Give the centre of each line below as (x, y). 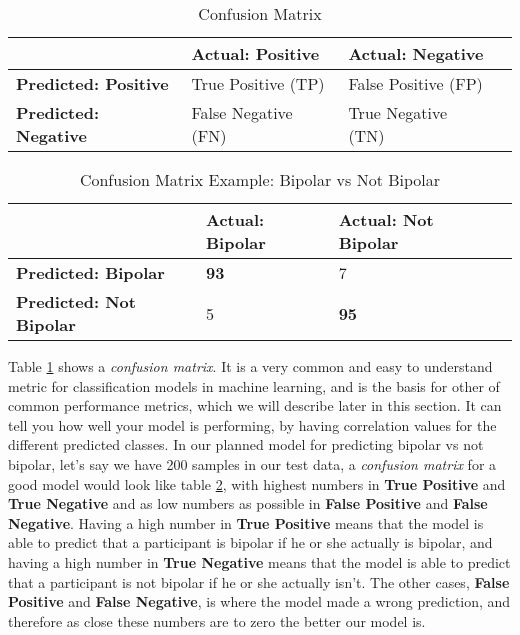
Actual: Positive (255, 53)
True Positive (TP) (258, 83)
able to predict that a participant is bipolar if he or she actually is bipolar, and (250, 542)
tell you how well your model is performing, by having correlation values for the (252, 424)
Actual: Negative (416, 53)
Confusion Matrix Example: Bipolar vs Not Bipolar (260, 179)
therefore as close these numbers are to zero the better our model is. (217, 620)
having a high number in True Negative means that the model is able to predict (259, 561)
